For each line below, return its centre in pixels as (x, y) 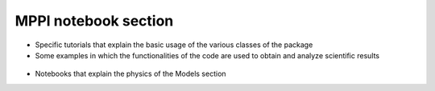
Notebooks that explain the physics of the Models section (130, 74)
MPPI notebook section (94, 21)
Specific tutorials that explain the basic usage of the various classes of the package (174, 45)
